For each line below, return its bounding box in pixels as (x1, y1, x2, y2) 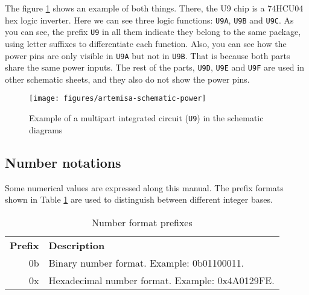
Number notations (5, 153, 121, 171)
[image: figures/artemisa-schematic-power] (29, 94, 206, 103)
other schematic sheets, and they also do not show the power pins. (5, 72, 250, 85)
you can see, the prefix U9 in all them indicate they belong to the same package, (5, 25, 301, 38)
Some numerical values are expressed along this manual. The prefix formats (5, 181, 284, 194)
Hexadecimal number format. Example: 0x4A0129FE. (48, 273, 275, 287)
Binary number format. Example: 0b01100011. (48, 255, 244, 270)
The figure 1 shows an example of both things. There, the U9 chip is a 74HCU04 (5, 2, 304, 14)
